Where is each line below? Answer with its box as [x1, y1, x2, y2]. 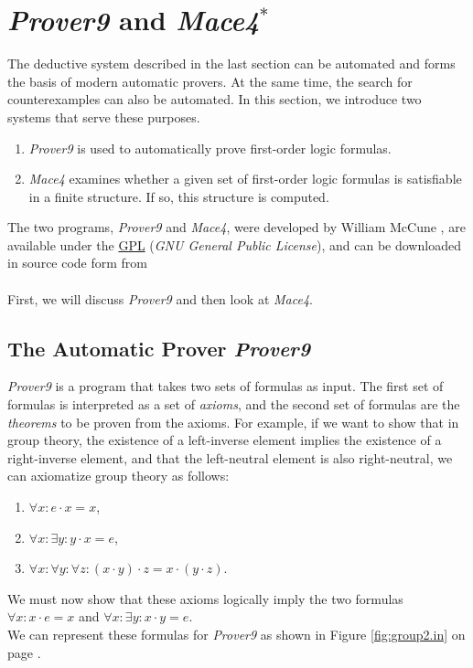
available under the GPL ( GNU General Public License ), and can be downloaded [7, 235, 461, 254]
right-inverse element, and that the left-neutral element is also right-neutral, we [7, 448, 453, 467]
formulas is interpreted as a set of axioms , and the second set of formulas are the [7, 395, 460, 414]
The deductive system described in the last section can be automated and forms [7, 54, 456, 73]
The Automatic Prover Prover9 [7, 334, 311, 362]
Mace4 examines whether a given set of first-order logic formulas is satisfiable [28, 169, 462, 188]
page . [7, 642, 41, 662]
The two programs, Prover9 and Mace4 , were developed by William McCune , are [7, 217, 466, 237]
